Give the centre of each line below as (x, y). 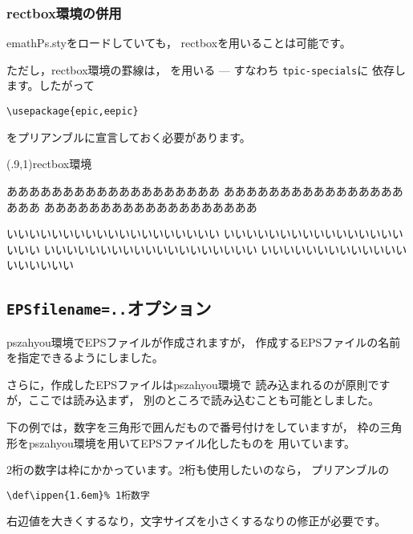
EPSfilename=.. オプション (109, 308)
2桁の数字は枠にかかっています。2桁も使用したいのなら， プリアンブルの (198, 470)
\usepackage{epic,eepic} (73, 112)
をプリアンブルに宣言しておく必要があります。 (129, 137)
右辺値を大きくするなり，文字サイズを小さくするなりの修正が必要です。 (196, 521)
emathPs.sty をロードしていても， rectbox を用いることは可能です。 (179, 43)
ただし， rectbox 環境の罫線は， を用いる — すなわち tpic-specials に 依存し (206, 69)
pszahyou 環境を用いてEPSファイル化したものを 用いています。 (192, 442)
